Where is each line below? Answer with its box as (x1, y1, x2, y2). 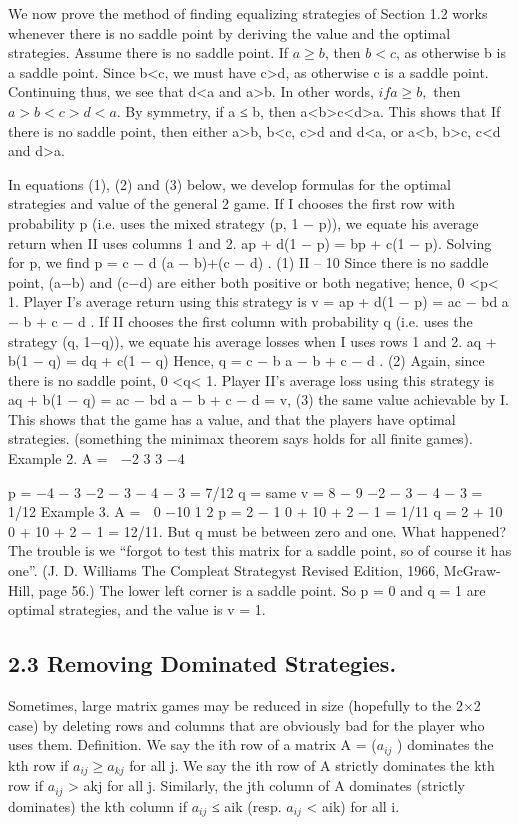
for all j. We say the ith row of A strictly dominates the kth (129, 754, 495, 775)
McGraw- (443, 560, 501, 581)
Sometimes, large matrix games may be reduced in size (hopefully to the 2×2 (8, 695, 481, 716)
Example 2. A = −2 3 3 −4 (8, 448, 185, 469)
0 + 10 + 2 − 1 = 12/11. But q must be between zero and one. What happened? (8, 520, 507, 541)
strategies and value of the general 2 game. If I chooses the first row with (8, 193, 455, 214)
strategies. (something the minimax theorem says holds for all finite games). (8, 428, 473, 449)
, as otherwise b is (396, 42, 506, 63)
